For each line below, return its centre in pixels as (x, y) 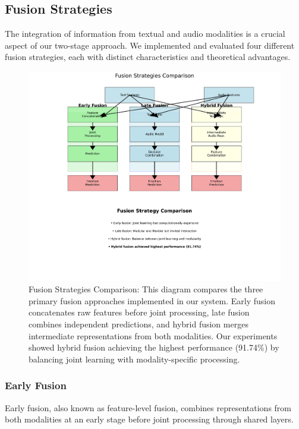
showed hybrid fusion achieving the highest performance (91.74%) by (154, 347)
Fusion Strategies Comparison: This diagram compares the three (146, 289)
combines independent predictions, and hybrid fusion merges (139, 324)
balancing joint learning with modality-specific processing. (134, 359)
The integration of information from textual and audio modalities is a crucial (145, 34)
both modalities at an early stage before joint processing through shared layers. (149, 419)
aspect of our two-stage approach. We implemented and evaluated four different (150, 45)
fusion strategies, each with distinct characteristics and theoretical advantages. (148, 57)
